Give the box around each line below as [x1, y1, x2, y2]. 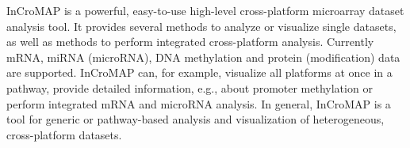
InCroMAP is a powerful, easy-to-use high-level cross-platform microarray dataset [6, 2, 404, 18]
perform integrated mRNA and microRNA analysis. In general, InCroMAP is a [6, 95, 391, 112]
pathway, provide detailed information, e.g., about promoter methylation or [6, 79, 373, 96]
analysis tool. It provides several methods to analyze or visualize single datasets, [6, 17, 397, 34]
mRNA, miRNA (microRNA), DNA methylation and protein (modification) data [6, 48, 400, 65]
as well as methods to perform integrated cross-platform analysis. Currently [6, 33, 374, 50]
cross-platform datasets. [6, 126, 122, 142]
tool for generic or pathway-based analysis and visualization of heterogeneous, [6, 111, 385, 127]
